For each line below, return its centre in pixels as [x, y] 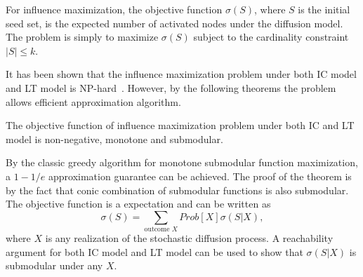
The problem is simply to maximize [82, 37]
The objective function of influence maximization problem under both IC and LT [180, 125]
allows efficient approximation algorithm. [93, 101]
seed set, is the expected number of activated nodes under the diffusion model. [174, 23]
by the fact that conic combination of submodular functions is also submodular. [177, 190]
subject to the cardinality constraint [271, 37]
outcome [157, 230]
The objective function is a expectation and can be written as [138, 204]
